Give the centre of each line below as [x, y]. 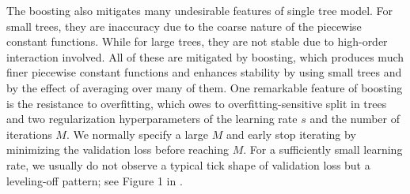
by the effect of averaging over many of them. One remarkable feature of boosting [205, 87]
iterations [29, 134]
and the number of [355, 119]
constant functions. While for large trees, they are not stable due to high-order [197, 41]
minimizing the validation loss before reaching [118, 149]
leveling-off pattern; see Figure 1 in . [95, 180]
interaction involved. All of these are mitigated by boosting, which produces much [205, 56]
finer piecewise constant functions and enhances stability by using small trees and [204, 72]
